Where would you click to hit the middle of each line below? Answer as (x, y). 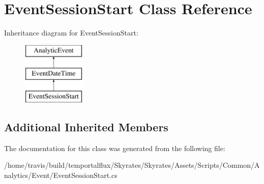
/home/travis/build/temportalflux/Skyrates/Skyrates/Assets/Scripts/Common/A (132, 165)
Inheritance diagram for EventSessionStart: (71, 33)
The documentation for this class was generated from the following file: (115, 148)
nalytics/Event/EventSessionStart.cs (61, 175)
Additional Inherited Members (86, 127)
